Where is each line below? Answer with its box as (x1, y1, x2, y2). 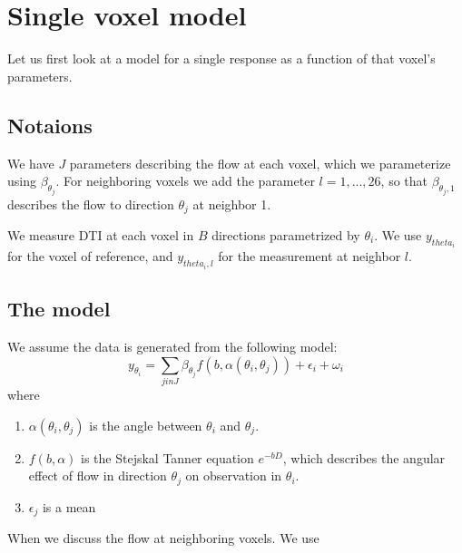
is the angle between (89, 415, 202, 434)
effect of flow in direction (28, 466, 167, 485)
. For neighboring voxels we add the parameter (55, 171, 315, 190)
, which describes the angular (282, 448, 446, 467)
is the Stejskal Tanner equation (81, 448, 254, 467)
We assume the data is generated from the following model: (7, 337, 338, 356)
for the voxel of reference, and (7, 247, 173, 266)
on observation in (185, 466, 282, 485)
